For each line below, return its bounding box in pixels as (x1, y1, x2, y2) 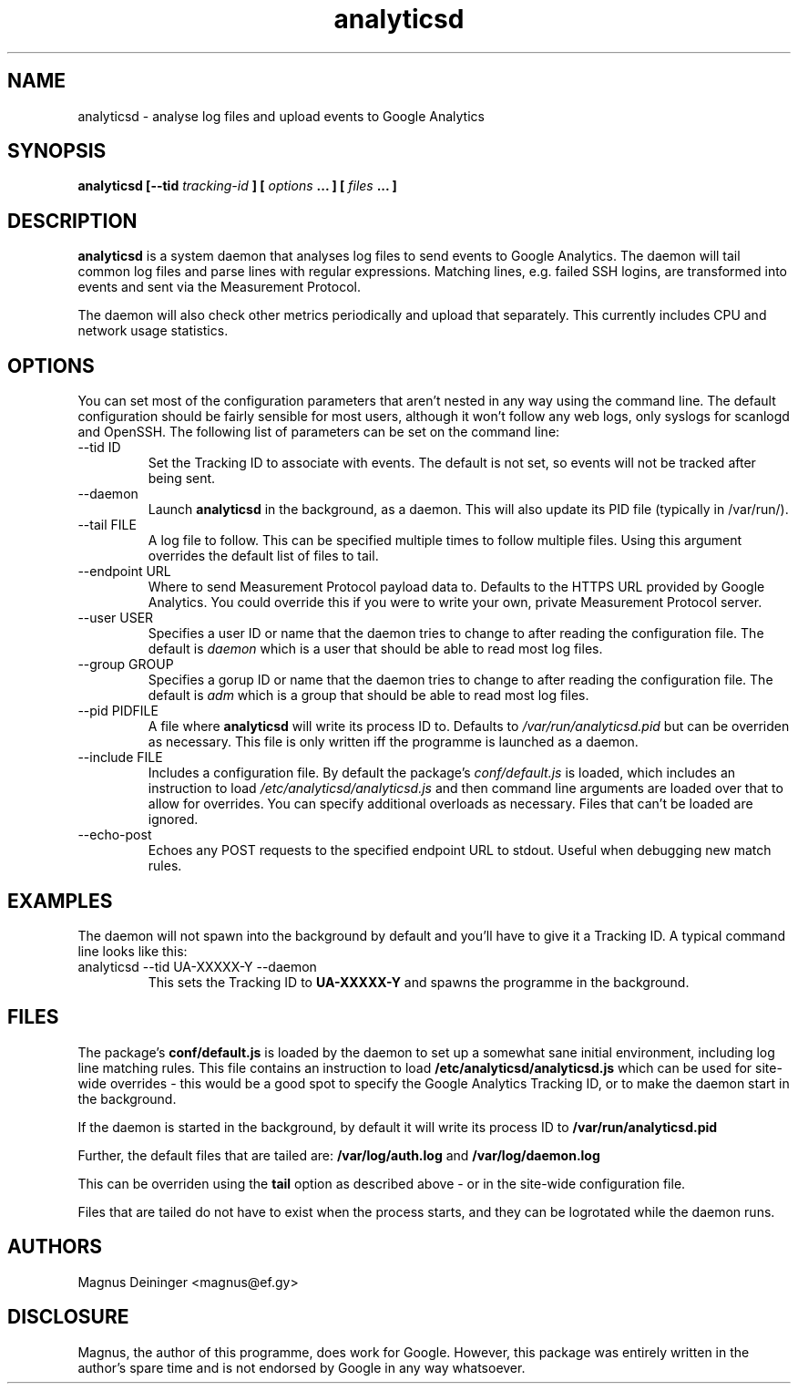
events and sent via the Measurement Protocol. (77, 279, 361, 295)
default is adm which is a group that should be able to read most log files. (148, 687, 589, 704)
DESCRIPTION (7, 209, 138, 232)
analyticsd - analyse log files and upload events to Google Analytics (77, 108, 485, 124)
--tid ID (77, 439, 121, 456)
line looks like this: (77, 943, 188, 959)
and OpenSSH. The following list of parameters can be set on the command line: (77, 424, 560, 440)
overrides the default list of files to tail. (148, 548, 379, 564)
